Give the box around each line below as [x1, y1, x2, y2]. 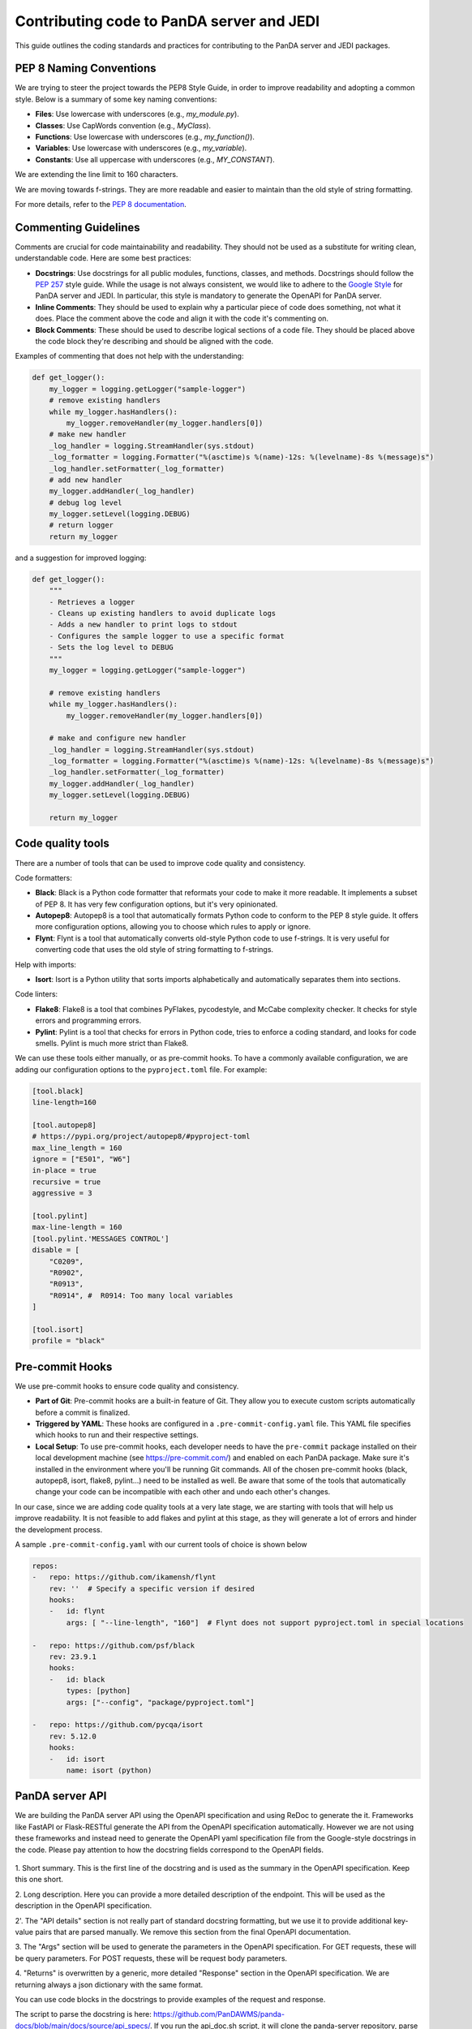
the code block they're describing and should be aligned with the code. [35, 337, 274, 346]
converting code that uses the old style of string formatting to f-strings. [35, 945, 274, 954]
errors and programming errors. [35, 1015, 142, 1026]
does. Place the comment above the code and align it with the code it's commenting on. [35, 313, 328, 324]
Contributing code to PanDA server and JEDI [15, 12, 320, 30]
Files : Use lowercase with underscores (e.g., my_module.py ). [35, 110, 239, 119]
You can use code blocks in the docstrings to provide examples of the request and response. [15, 1994, 326, 2004]
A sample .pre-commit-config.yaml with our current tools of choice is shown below [15, 1539, 307, 1549]
